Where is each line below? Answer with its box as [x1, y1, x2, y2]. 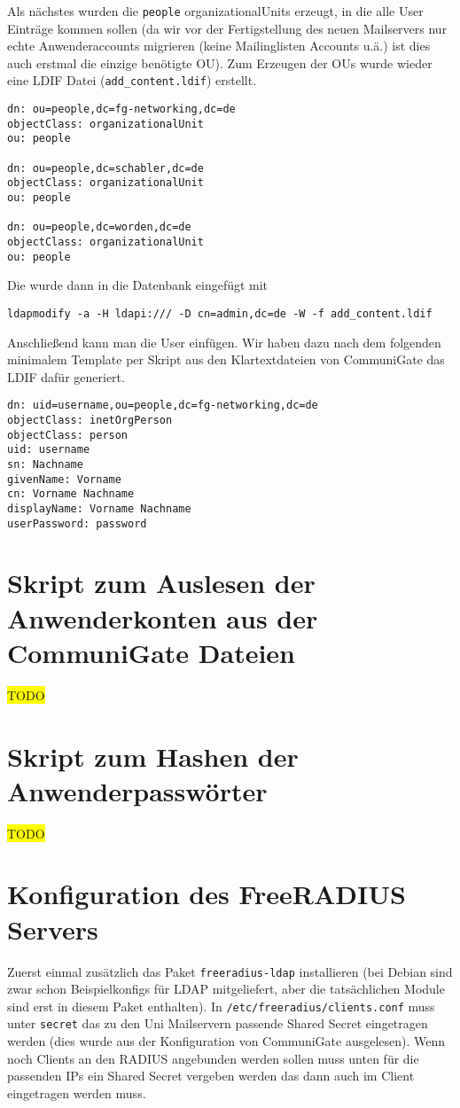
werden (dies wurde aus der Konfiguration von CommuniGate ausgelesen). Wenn [7, 1032, 446, 1050]
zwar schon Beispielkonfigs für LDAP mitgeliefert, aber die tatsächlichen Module [7, 979, 445, 998]
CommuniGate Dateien [7, 634, 295, 670]
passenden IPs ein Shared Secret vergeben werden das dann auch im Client [7, 1066, 415, 1085]
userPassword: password [7, 517, 147, 530]
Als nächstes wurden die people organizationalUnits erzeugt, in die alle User [7, 2, 424, 20]
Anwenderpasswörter [7, 772, 268, 808]
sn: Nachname [7, 457, 83, 471]
